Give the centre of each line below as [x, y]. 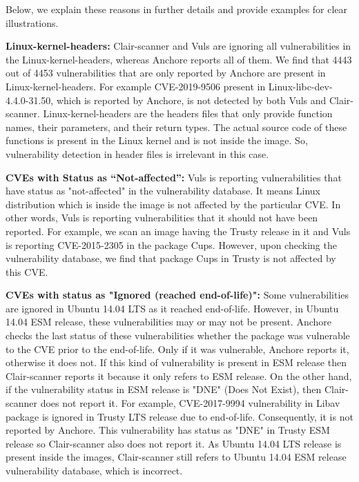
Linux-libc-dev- [300, 86]
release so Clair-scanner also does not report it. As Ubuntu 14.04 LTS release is [174, 443]
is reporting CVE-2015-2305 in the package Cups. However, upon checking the [171, 244]
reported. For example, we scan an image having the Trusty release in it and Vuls [178, 231]
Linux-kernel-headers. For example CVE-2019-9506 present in [136, 86]
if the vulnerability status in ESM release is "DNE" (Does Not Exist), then [164, 389]
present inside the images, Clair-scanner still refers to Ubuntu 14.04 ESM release [176, 457]
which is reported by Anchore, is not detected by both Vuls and [191, 100]
